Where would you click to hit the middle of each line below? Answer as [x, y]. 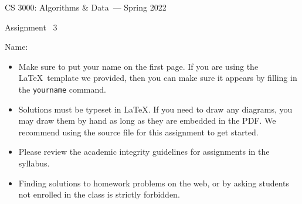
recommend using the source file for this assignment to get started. [138, 132]
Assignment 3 [31, 27]
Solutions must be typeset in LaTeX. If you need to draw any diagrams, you [155, 109]
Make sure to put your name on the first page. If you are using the [138, 66]
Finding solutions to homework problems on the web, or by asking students [154, 183]
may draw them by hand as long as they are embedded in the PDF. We [147, 120]
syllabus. [34, 163]
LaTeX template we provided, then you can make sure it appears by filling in [158, 78]
